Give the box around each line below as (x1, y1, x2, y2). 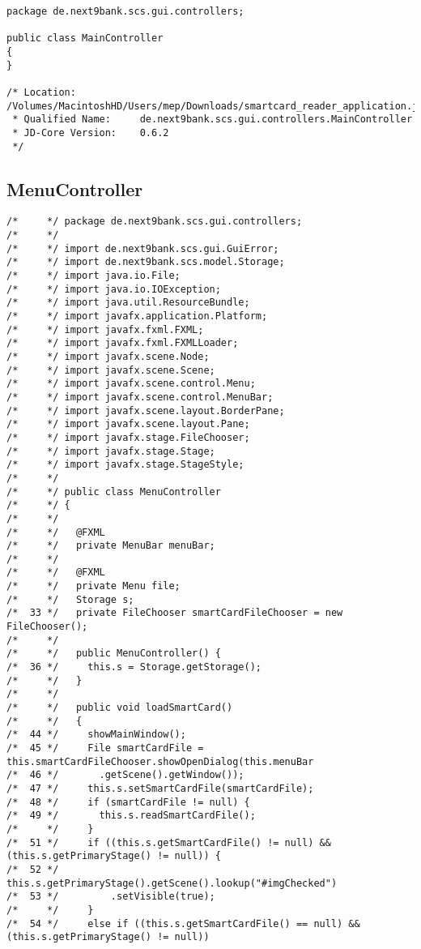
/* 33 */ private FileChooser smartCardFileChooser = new (6, 607, 343, 619)
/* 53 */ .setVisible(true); (6, 891, 215, 903)
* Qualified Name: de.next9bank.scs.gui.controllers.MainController (12, 113, 413, 126)
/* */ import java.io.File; (6, 270, 181, 282)
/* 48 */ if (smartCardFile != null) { (6, 796, 250, 808)
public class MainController (6, 32, 164, 45)
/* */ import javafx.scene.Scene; (6, 364, 215, 376)
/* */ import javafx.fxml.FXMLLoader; (6, 337, 239, 349)
